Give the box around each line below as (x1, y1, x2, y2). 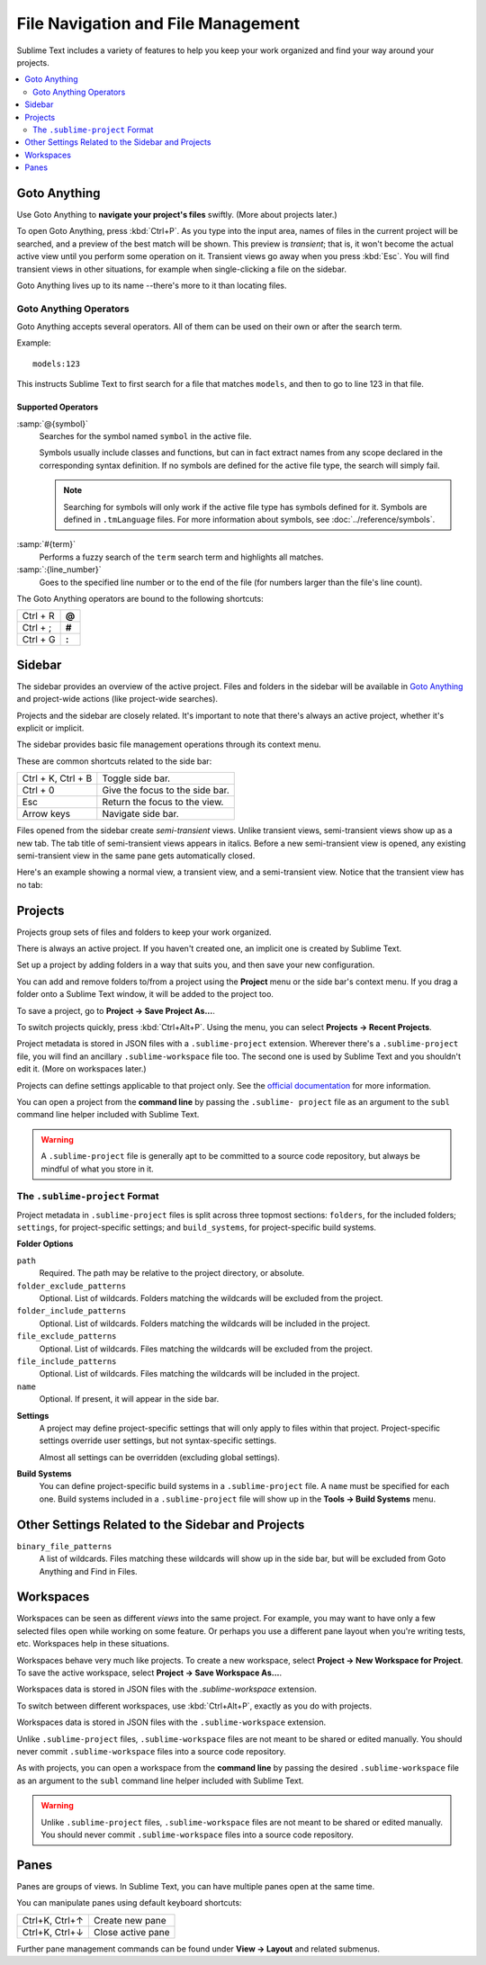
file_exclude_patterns (16, 1332, 117, 1341)
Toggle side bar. (102, 772, 171, 785)
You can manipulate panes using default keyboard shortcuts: (16, 1898, 242, 1908)
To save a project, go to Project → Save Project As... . (16, 1005, 216, 1016)
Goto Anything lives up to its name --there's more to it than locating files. (16, 280, 287, 291)
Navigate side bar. (102, 808, 179, 821)
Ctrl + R (22, 610, 55, 623)
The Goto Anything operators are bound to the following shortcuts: (16, 593, 265, 604)
